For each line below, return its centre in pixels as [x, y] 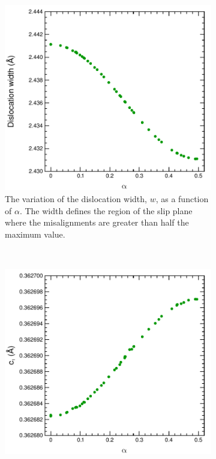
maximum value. [35, 234]
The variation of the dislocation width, [76, 198]
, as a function [182, 198]
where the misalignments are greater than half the [97, 222]
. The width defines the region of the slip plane [106, 210]
